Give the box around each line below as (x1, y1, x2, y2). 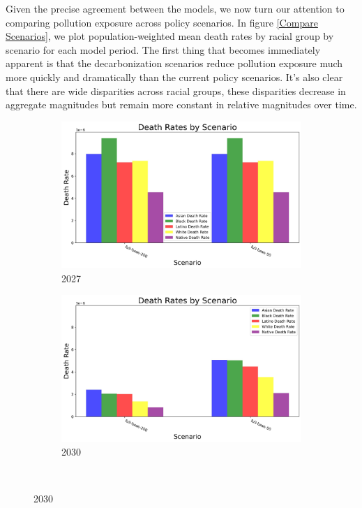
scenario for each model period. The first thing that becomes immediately (6, 42, 321, 57)
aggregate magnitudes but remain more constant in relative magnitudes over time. (6, 97, 357, 112)
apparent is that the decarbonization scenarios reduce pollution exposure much (6, 56, 343, 71)
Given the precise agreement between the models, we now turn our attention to (6, 1, 345, 15)
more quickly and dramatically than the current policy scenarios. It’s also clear (6, 69, 343, 84)
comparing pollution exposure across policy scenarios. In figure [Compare (6, 15, 318, 29)
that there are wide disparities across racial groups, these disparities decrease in (6, 83, 346, 98)
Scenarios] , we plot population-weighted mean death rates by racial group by (6, 29, 334, 43)
